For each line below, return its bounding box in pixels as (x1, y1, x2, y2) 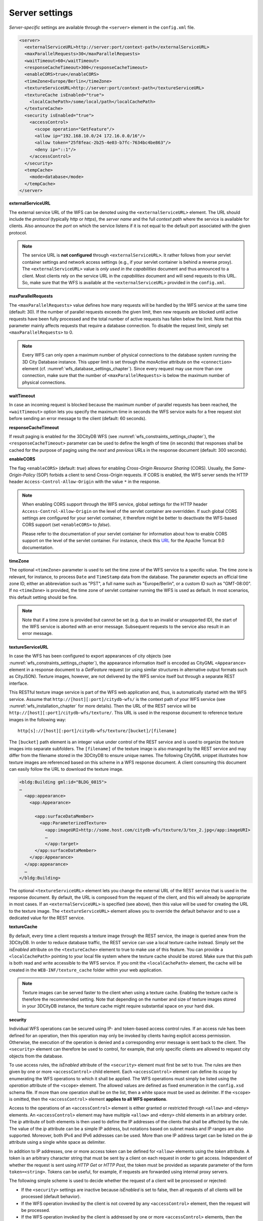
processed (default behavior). (21, 1194, 81, 1200)
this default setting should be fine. (9, 594, 78, 600)
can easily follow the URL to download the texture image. (9, 766, 124, 772)
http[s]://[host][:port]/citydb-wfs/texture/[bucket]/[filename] (18, 728, 177, 734)
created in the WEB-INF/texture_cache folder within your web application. (9, 967, 163, 973)
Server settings (9, 7, 73, 18)
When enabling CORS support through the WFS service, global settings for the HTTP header (22, 501, 208, 507)
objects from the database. (9, 1053, 63, 1059)
